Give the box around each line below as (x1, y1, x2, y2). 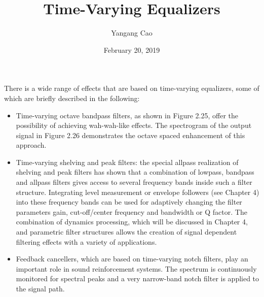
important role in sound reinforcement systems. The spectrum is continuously (16, 263, 257, 274)
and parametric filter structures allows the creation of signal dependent (16, 226, 237, 237)
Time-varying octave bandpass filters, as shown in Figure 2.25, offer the (16, 110, 239, 120)
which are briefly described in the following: (4, 92, 140, 103)
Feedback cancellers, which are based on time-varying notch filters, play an (16, 253, 248, 264)
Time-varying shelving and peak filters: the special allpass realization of (16, 156, 239, 167)
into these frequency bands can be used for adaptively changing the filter (16, 196, 242, 207)
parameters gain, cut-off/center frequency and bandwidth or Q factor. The (16, 206, 247, 217)
